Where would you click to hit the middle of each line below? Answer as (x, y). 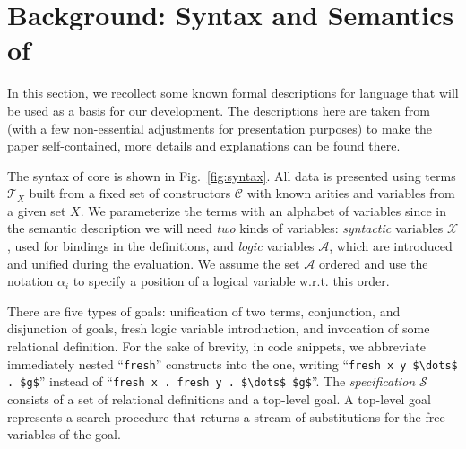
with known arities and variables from (351, 193)
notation (30, 281)
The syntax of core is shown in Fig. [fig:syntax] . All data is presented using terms (232, 175)
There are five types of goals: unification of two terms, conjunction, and (204, 311)
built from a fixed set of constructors (130, 193)
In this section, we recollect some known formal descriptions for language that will (233, 93)
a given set (37, 210)
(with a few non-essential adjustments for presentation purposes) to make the (220, 128)
